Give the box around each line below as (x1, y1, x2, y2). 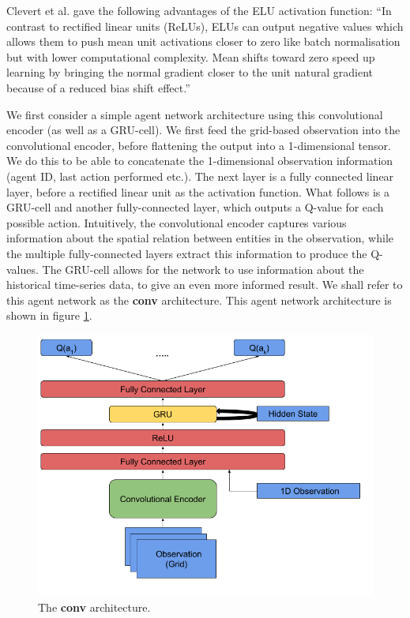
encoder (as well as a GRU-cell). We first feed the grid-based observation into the (6, 122, 401, 138)
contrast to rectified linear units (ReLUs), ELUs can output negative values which (6, 17, 404, 34)
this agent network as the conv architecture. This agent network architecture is (6, 291, 392, 308)
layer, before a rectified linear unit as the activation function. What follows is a (6, 183, 389, 200)
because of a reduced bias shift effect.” (6, 79, 190, 96)
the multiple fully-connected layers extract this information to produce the (6, 245, 367, 261)
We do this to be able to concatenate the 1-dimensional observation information (6, 152, 393, 169)
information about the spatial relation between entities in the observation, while (6, 230, 393, 246)
